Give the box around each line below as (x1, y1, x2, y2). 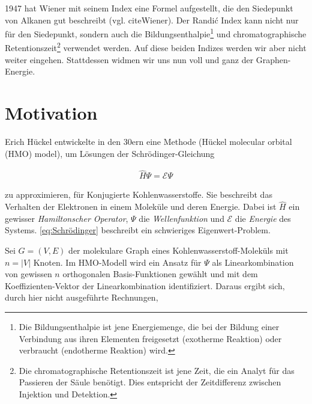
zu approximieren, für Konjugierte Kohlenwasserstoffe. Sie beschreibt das (5, 188, 272, 201)
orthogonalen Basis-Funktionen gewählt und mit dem (62, 268, 258, 280)
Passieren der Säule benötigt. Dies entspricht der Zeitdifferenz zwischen (19, 376, 281, 388)
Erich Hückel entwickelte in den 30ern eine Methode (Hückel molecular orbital (5, 135, 292, 147)
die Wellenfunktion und (139, 212, 224, 224)
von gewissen (5, 268, 52, 280)
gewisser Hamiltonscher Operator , (5, 212, 128, 224)
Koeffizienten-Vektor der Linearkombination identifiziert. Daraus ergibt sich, (5, 279, 285, 292)
